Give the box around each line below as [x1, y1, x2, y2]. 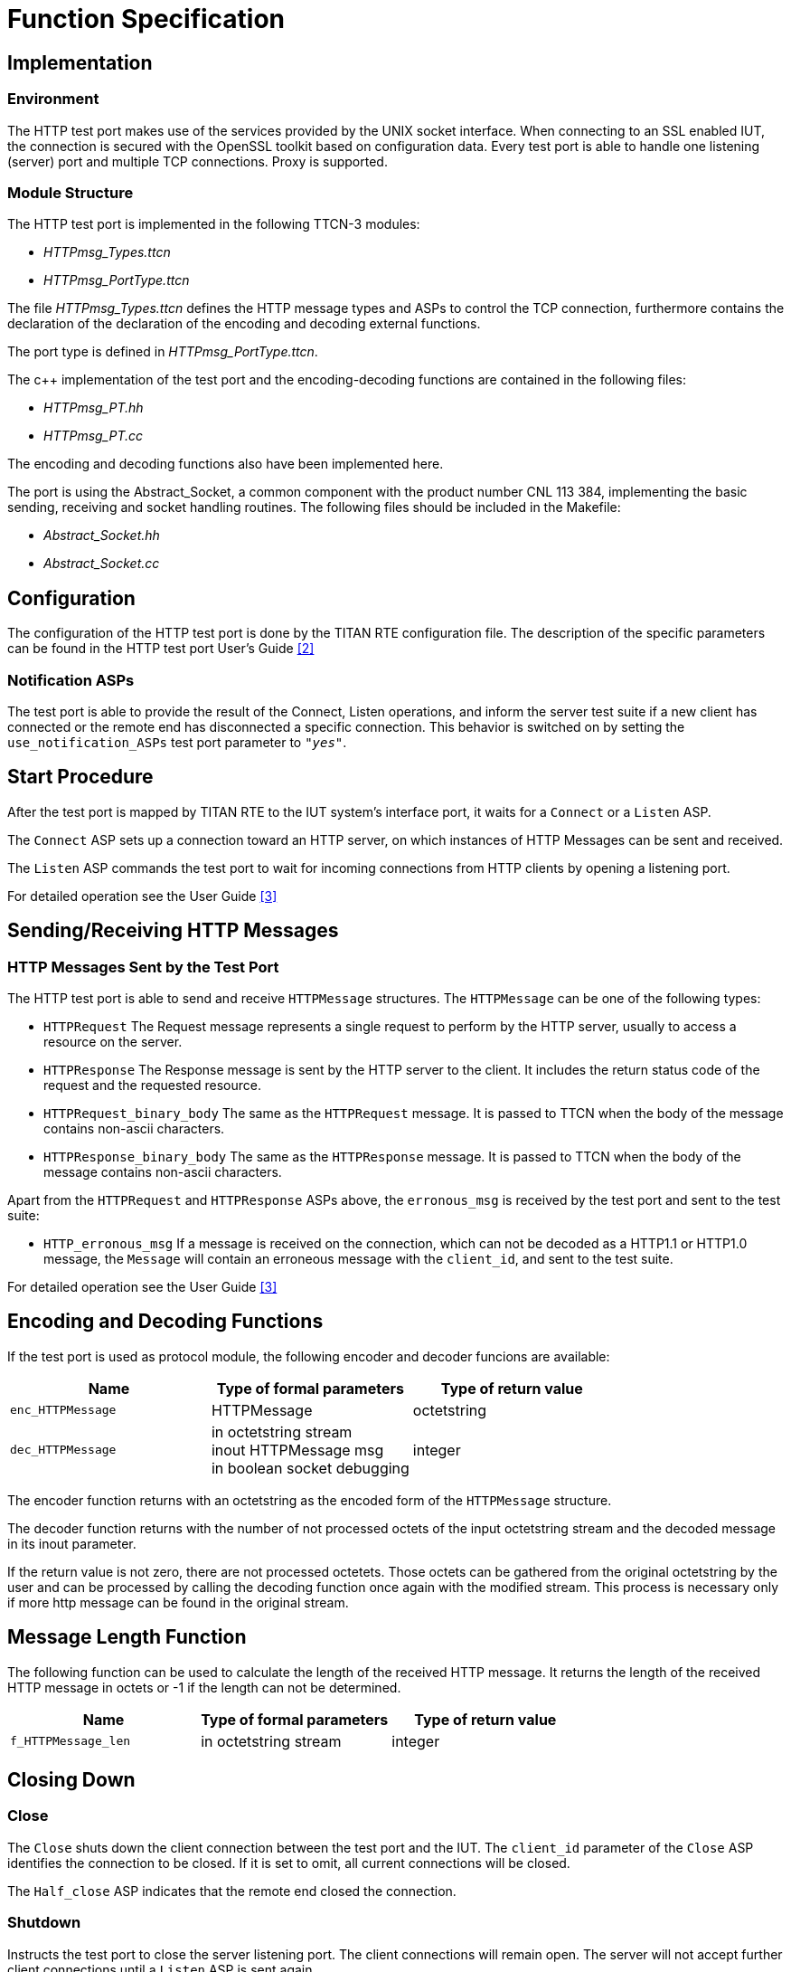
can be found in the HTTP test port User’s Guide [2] [7, 640, 315, 657]
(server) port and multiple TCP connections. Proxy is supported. [7, 153, 388, 169]
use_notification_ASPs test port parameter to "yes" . [7, 734, 347, 750]
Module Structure [7, 183, 134, 202]
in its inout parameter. [7, 1535, 137, 1551]
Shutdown [7, 1913, 81, 1932]
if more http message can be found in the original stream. [7, 1594, 349, 1610]
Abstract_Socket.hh [43, 527, 160, 544]
